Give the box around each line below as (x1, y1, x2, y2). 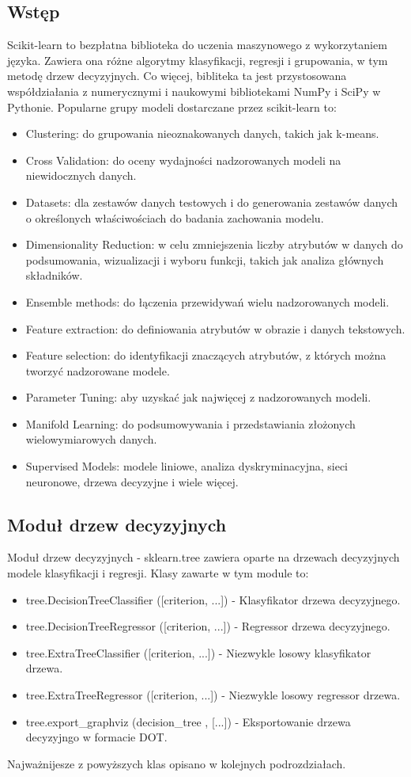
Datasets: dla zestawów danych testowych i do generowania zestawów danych (25, 193, 398, 210)
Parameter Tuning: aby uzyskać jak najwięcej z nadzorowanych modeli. (25, 389, 371, 406)
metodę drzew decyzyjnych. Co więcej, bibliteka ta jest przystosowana (7, 67, 347, 84)
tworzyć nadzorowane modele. (25, 362, 170, 379)
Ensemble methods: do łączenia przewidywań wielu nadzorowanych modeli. (25, 293, 390, 310)
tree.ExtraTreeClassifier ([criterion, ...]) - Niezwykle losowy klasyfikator (25, 644, 371, 661)
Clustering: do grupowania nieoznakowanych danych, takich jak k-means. (25, 125, 379, 142)
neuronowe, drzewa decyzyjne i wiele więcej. (25, 473, 239, 489)
